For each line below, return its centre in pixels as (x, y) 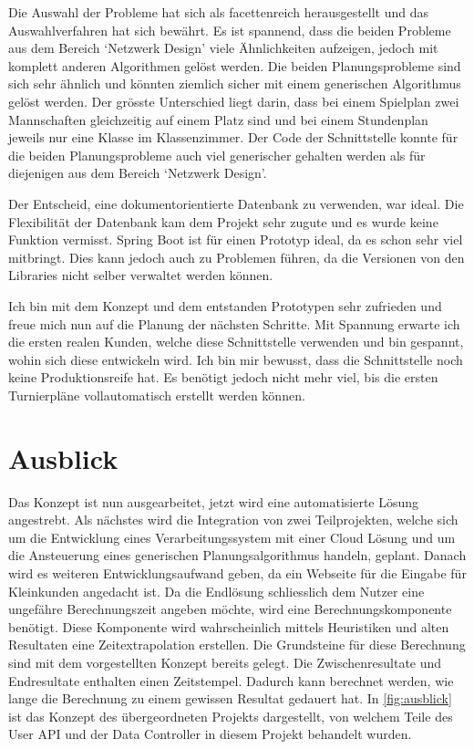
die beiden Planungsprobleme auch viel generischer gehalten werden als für (217, 155)
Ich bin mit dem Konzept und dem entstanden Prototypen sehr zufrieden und (225, 305)
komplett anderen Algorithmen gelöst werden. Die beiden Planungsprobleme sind (235, 65)
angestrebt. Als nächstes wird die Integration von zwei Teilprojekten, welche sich (233, 520)
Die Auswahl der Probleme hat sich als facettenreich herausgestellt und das (219, 12)
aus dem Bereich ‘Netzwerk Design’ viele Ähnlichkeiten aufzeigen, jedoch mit (223, 48)
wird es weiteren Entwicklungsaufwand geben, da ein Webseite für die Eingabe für (237, 572)
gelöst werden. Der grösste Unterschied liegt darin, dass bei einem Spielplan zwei (234, 101)
